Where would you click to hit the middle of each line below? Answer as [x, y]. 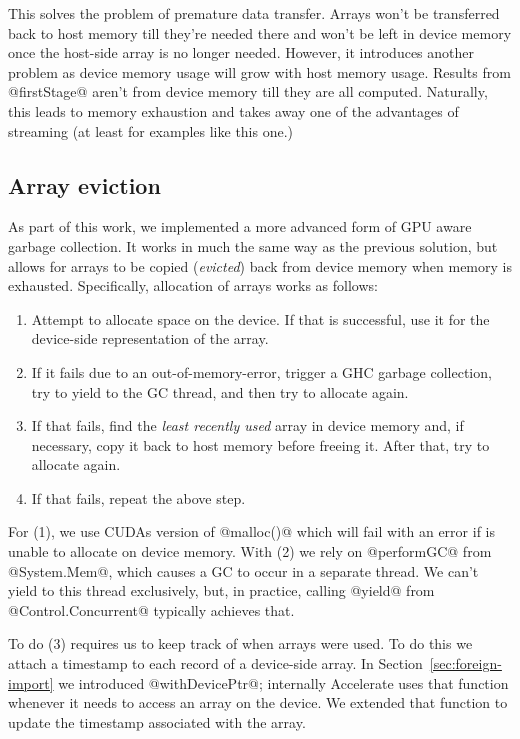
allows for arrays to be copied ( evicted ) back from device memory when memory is [260, 265]
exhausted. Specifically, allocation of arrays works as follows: [193, 285]
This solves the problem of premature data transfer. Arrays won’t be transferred [254, 13]
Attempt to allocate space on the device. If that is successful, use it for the [260, 318]
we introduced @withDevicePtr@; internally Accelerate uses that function [283, 682]
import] [31, 682]
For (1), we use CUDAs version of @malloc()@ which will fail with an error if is [251, 531]
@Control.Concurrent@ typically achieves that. [151, 609]
